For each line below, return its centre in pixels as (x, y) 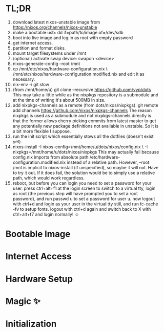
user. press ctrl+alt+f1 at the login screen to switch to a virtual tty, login (84, 188)
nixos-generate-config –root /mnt (46, 64)
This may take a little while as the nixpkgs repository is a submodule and (85, 95)
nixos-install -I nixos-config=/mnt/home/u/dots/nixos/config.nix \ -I (80, 147)
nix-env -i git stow (31, 84)
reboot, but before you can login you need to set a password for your (82, 183)
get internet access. (33, 43)
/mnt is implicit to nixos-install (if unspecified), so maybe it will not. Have (85, 167)
